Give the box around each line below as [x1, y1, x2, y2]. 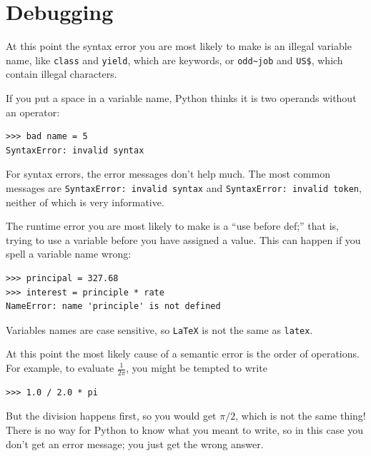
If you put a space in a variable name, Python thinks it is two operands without [6, 90, 357, 105]
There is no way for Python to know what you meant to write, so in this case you [6, 422, 363, 437]
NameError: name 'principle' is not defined [6, 301, 221, 312]
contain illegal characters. [6, 66, 117, 81]
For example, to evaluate [6, 360, 114, 375]
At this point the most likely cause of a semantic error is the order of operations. [6, 346, 360, 361]
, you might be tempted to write [126, 360, 267, 375]
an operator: [6, 104, 60, 119]
